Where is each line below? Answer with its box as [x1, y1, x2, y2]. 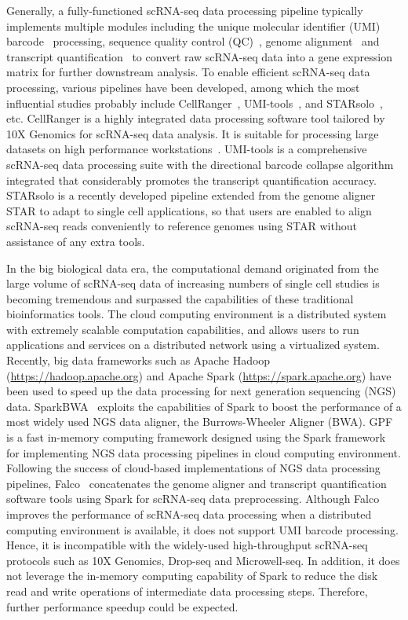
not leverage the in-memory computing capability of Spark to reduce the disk [6, 567, 378, 584]
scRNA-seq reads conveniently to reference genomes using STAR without [6, 218, 357, 234]
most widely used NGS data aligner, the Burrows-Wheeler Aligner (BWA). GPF [6, 413, 393, 430]
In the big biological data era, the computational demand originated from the [6, 259, 379, 276]
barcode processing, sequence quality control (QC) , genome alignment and [6, 33, 380, 50]
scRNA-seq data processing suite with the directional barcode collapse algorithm [6, 156, 394, 172]
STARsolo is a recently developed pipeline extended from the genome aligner [6, 187, 376, 204]
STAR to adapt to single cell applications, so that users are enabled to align [6, 202, 372, 218]
